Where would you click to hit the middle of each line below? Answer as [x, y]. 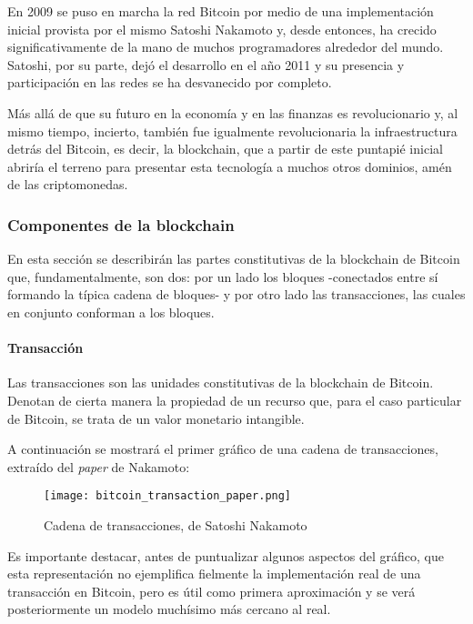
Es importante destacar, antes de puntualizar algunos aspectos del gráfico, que [226, 555]
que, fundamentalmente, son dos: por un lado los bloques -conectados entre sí [223, 276]
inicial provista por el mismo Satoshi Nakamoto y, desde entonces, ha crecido [222, 29]
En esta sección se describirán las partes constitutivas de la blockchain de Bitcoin [234, 259]
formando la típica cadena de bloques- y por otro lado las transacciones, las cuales [236, 294]
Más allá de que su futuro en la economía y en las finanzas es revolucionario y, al [233, 112]
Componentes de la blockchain [121, 224]
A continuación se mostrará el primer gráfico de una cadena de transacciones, [223, 449]
